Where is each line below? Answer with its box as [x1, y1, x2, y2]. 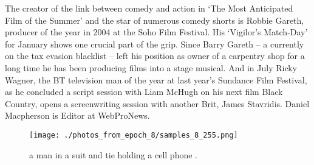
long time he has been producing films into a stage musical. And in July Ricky [5, 61, 298, 74]
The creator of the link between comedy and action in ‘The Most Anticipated [5, 2, 293, 14]
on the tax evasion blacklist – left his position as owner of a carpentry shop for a [5, 49, 305, 62]
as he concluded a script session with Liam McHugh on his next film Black [5, 85, 283, 98]
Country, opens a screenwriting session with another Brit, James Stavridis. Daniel [5, 97, 310, 110]
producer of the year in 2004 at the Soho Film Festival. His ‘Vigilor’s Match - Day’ [5, 26, 308, 38]
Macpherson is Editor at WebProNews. [5, 109, 150, 122]
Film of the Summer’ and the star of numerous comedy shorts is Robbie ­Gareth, [5, 13, 304, 26]
